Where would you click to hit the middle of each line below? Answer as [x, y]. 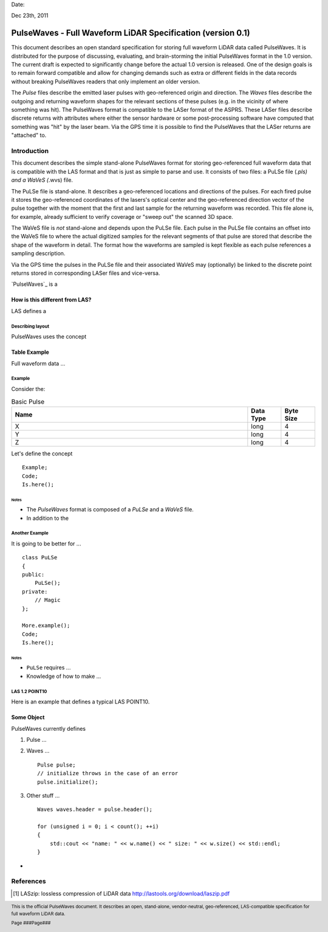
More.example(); [46, 626]
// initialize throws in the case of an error [108, 773]
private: [35, 592]
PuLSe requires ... [49, 668]
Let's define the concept [42, 454]
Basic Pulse [28, 401]
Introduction [30, 151]
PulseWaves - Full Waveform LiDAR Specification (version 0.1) [131, 33]
